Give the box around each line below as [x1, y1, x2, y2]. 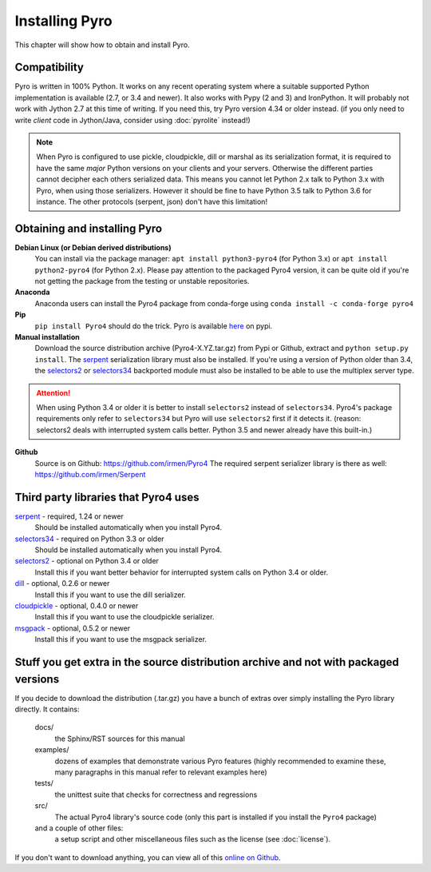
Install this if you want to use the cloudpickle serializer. [34, 612, 215, 622]
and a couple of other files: [34, 823, 124, 833]
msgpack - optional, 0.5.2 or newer [14, 623, 131, 633]
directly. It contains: [14, 704, 80, 714]
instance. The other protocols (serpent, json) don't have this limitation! [36, 197, 267, 206]
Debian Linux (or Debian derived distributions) [14, 242, 172, 252]
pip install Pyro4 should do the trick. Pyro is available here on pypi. [34, 321, 273, 331]
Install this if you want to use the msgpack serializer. [34, 635, 208, 644]
